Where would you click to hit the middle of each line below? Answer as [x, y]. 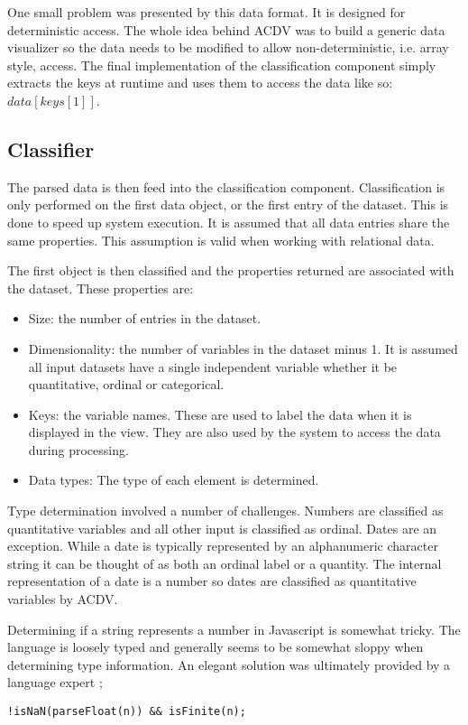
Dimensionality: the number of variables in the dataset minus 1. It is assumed [243, 348]
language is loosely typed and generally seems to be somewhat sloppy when [216, 647]
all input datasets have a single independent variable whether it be [213, 366]
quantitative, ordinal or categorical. [126, 384]
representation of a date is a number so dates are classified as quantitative [212, 581]
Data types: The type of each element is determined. [174, 480]
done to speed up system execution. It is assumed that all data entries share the [229, 222]
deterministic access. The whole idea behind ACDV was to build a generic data [226, 29]
